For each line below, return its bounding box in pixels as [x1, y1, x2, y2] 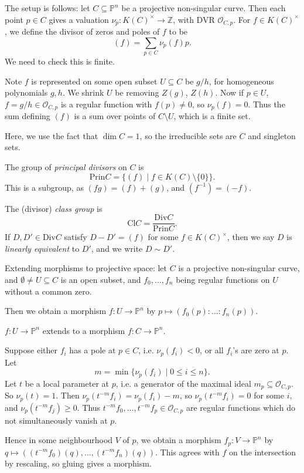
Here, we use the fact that [5, 129, 98, 141]
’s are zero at [233, 344, 279, 356]
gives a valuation [49, 13, 109, 25]
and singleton [248, 129, 296, 141]
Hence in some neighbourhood [5, 434, 113, 446]
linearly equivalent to [5, 242, 80, 254]
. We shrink [62, 86, 104, 99]
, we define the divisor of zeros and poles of [5, 25, 160, 38]
